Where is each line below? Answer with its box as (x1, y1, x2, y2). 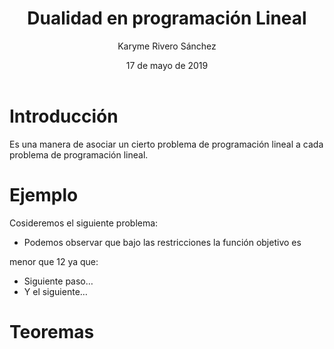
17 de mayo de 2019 (125, 59, 209, 71)
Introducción (9, 105, 119, 127)
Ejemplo (9, 183, 79, 206)
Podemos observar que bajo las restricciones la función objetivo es (23, 236, 302, 248)
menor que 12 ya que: (9, 255, 99, 267)
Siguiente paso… (23, 275, 94, 287)
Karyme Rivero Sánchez (117, 40, 217, 52)
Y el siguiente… (23, 285, 88, 297)
